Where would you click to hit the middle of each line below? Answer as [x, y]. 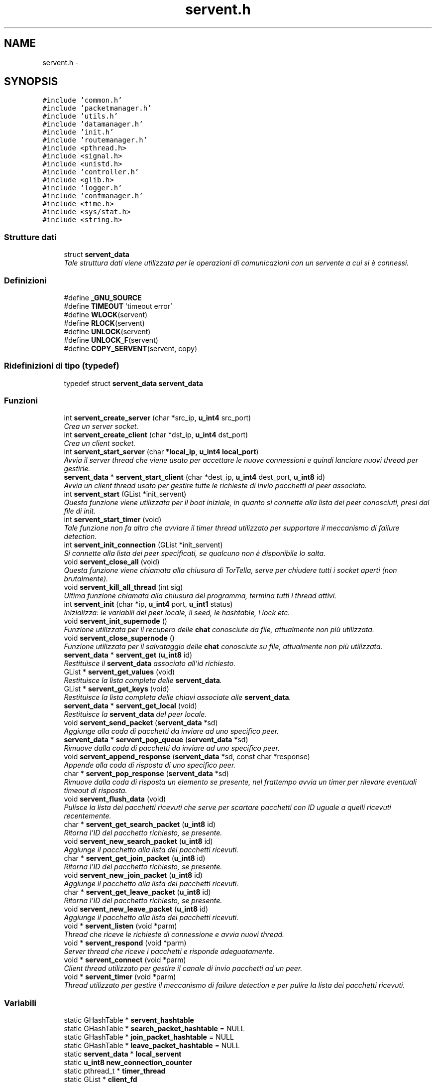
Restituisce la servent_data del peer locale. [135, 714]
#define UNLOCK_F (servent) [111, 340]
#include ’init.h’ [78, 132]
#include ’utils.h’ [80, 116]
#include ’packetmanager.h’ [97, 108]
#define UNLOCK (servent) [107, 331]
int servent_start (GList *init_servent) [125, 494]
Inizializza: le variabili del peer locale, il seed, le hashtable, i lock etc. [177, 613]
